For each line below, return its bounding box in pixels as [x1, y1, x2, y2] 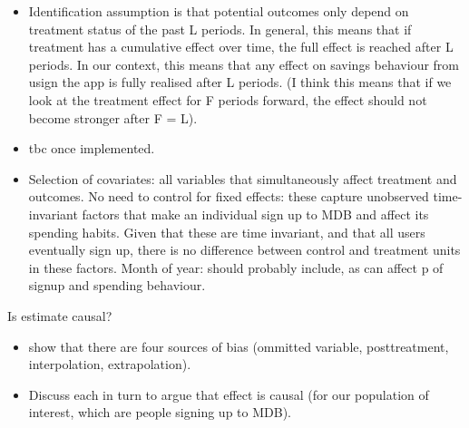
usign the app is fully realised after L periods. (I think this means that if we [28, 73, 452, 92]
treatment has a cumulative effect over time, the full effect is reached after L [28, 37, 454, 56]
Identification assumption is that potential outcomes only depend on [28, 2, 409, 20]
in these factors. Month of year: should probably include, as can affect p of [28, 258, 444, 277]
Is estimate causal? [7, 306, 112, 325]
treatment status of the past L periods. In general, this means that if [28, 19, 412, 38]
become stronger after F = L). [28, 108, 198, 127]
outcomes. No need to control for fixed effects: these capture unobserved [28, 187, 429, 206]
